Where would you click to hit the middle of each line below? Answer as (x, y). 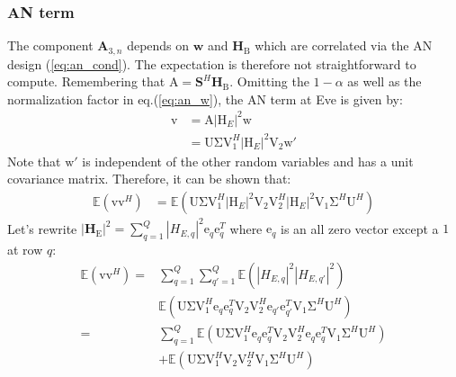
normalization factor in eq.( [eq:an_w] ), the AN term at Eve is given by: (205, 99)
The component (50, 45)
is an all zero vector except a (360, 228)
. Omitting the (269, 81)
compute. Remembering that (86, 81)
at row (25, 250)
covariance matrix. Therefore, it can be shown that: (149, 179)
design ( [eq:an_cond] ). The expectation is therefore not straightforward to (212, 63)
